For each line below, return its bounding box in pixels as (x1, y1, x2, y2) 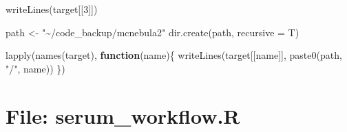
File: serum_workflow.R (6, 101, 240, 129)
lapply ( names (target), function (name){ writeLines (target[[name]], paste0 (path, (6, 48, 342, 62)
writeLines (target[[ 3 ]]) (6, 2, 98, 16)
